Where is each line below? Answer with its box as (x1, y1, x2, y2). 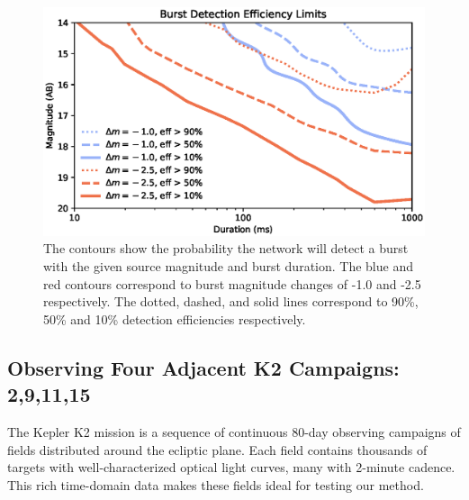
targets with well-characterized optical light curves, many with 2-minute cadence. (7, 458, 455, 477)
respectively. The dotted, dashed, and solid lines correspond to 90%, (43, 292, 419, 311)
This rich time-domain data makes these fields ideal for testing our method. (7, 475, 424, 494)
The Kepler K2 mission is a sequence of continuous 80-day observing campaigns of (7, 422, 461, 441)
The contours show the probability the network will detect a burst (43, 239, 409, 258)
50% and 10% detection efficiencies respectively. (43, 309, 306, 328)
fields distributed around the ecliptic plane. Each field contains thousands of (7, 440, 428, 459)
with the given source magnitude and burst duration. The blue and (43, 257, 413, 275)
